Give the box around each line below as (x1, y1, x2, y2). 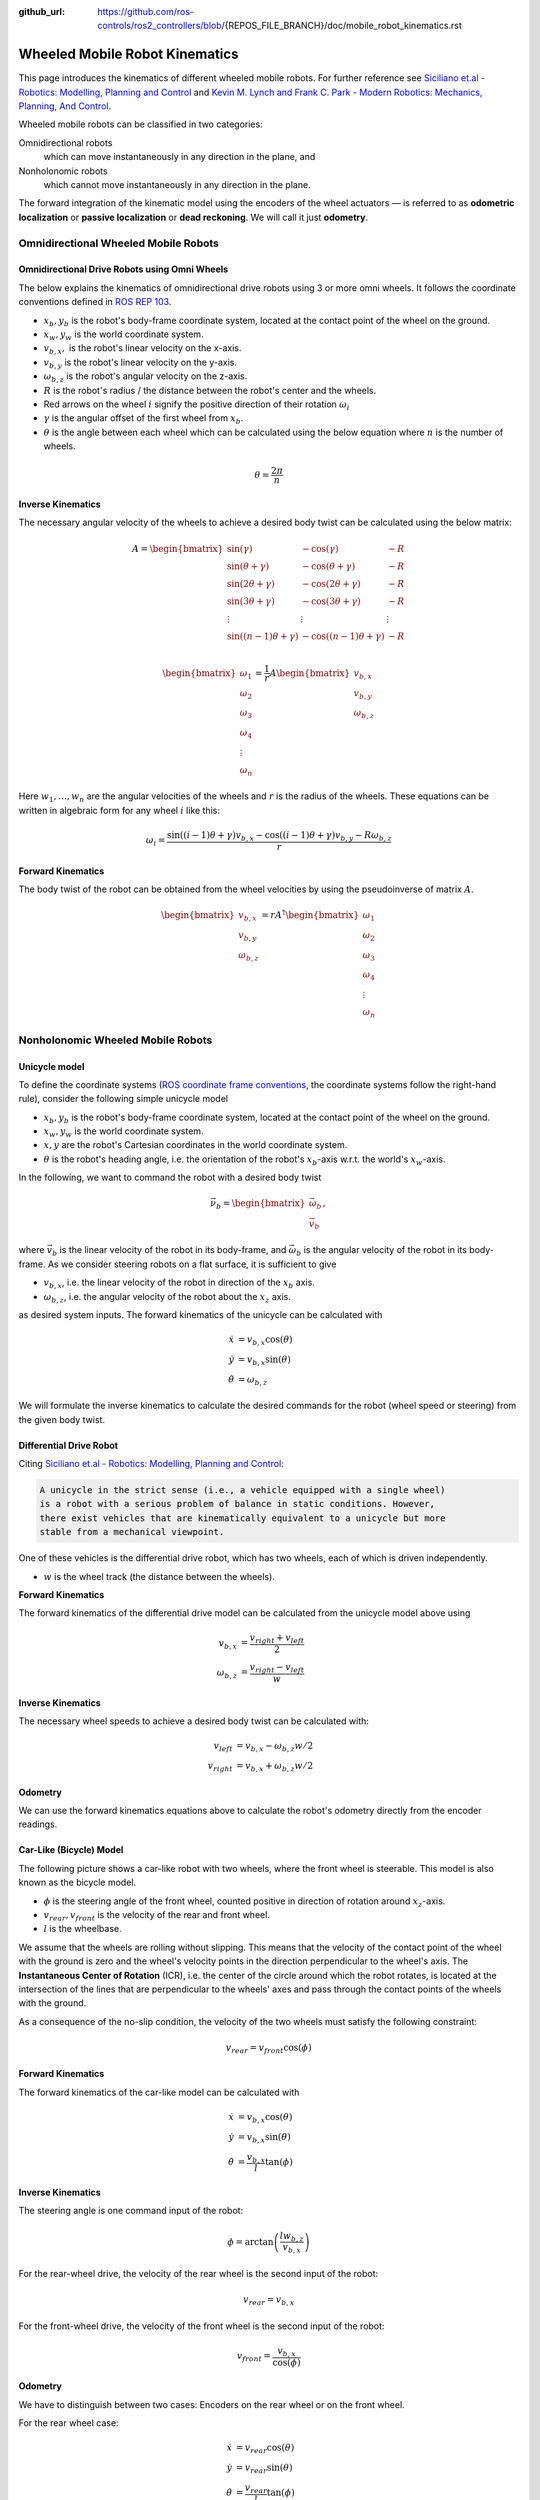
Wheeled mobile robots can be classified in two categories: (18, 118, 264, 130)
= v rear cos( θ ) (235, 2442, 295, 2456)
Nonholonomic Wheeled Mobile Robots (18, 1033, 213, 1047)
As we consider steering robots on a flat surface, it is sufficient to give (47, 1258, 337, 1270)
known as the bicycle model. (18, 1876, 137, 1889)
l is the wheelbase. (43, 1923, 122, 1935)
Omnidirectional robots (18, 136, 113, 149)
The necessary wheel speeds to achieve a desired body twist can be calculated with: (18, 1715, 370, 1727)
